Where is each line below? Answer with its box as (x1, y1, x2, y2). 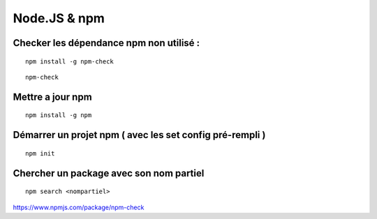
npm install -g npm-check (25, 57, 114, 66)
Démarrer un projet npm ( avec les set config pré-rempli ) (13, 129, 266, 141)
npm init (25, 149, 55, 157)
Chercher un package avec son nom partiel (13, 167, 205, 179)
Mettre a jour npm (13, 91, 92, 103)
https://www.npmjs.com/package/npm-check (13, 203, 145, 211)
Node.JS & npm (13, 10, 105, 26)
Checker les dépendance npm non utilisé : (13, 37, 200, 49)
